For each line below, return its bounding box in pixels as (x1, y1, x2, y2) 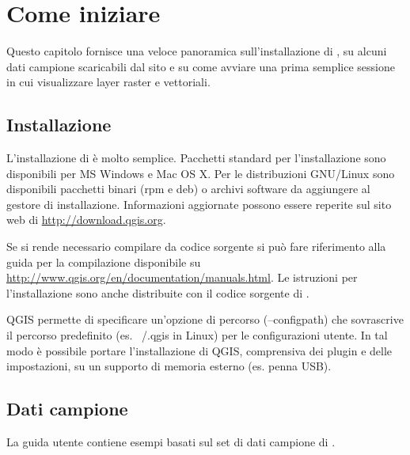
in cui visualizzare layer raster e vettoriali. (6, 74, 211, 90)
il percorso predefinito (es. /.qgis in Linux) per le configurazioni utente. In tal (6, 327, 388, 343)
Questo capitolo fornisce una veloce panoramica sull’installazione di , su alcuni (6, 43, 387, 59)
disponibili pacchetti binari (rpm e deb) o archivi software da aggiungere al (6, 180, 370, 197)
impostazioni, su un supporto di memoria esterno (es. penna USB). (6, 358, 332, 374)
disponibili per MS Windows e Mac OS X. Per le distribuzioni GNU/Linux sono (6, 165, 395, 181)
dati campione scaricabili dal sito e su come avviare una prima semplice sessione (6, 58, 395, 74)
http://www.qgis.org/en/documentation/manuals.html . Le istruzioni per (6, 269, 358, 286)
